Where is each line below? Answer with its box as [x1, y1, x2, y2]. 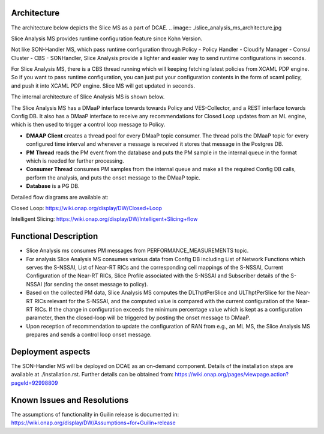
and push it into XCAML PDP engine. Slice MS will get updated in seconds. [11, 82, 195, 89]
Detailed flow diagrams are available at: [11, 193, 109, 200]
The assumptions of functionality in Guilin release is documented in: [11, 411, 179, 418]
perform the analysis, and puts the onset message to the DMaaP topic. [26, 174, 201, 181]
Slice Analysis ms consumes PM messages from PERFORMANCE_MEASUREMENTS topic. [26, 247, 249, 255]
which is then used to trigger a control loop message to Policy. [11, 121, 166, 128]
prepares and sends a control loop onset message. [26, 331, 152, 339]
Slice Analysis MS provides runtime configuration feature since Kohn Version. [11, 35, 203, 42]
